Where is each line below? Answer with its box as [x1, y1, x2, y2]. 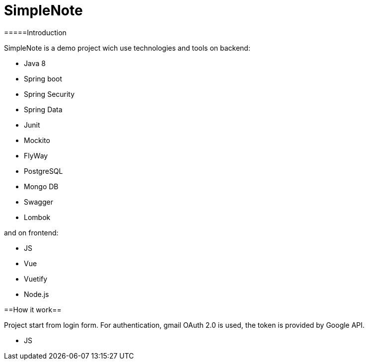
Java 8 [24, 59, 46, 68]
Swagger [24, 197, 53, 206]
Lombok [24, 213, 51, 221]
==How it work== [4, 305, 62, 314]
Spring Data [24, 105, 63, 114]
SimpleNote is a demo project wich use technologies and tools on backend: [4, 43, 250, 52]
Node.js [24, 290, 49, 298]
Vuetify [24, 274, 48, 283]
